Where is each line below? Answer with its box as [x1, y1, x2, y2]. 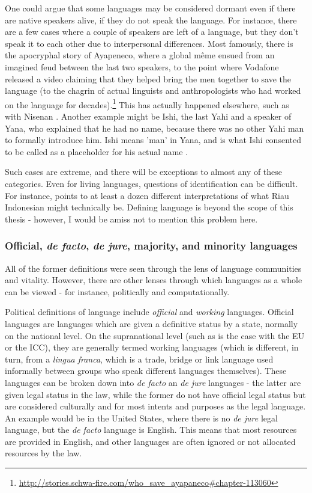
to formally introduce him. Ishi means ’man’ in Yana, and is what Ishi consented [5, 133, 301, 146]
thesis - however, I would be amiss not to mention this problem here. [5, 212, 258, 225]
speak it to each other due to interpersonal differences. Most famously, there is [5, 37, 293, 49]
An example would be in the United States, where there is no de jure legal [5, 411, 278, 424]
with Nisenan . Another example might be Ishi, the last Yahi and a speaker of [5, 110, 292, 122]
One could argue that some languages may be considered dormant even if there [5, 2, 296, 14]
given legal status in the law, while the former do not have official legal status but [5, 388, 306, 400]
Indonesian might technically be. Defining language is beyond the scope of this [5, 201, 293, 213]
